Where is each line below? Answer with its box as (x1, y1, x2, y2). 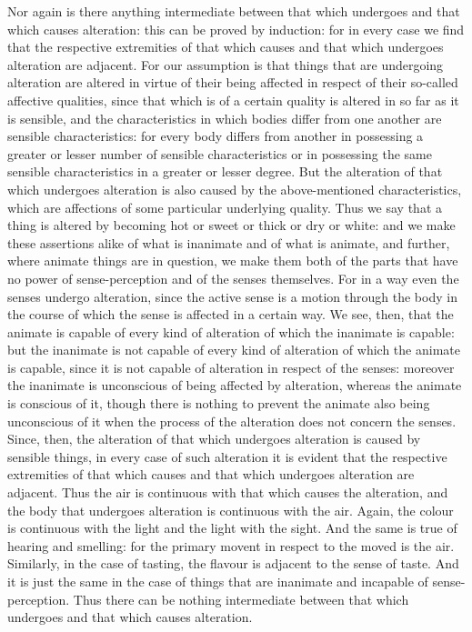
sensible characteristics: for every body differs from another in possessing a (7, 126, 424, 145)
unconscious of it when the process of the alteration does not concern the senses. (7, 411, 457, 430)
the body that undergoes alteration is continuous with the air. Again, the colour (7, 500, 454, 519)
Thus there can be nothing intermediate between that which (73, 589, 409, 608)
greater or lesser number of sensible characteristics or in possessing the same (7, 144, 432, 163)
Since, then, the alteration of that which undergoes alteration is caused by (7, 429, 421, 448)
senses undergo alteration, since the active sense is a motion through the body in (7, 286, 457, 306)
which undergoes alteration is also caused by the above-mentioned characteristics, (7, 179, 462, 198)
